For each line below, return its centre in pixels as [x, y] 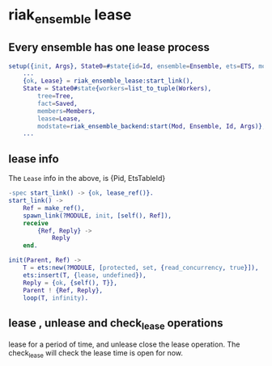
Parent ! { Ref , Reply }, [63, 290]
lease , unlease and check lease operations [116, 324]
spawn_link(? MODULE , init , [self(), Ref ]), [98, 216]
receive [36, 223]
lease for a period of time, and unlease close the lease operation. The [124, 344]
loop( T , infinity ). [56, 298]
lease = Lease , [59, 119]
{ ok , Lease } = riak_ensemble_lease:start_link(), [108, 81]
